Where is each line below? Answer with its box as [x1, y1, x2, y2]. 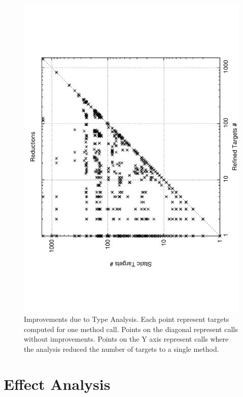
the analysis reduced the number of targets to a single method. [24, 343, 219, 354]
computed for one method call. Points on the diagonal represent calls [24, 323, 238, 334]
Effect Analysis [4, 373, 111, 394]
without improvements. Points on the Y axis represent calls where [24, 334, 229, 344]
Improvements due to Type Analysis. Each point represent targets [24, 313, 229, 324]
